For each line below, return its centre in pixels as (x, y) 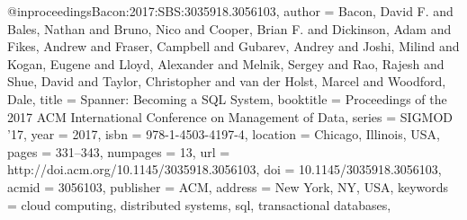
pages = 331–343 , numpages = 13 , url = (119, 151)
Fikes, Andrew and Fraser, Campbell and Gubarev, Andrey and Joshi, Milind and (233, 46)
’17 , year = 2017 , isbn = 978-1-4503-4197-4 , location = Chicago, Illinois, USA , (224, 134)
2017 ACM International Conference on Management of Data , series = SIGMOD (230, 116)
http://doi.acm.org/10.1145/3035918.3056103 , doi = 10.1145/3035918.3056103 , (225, 169)
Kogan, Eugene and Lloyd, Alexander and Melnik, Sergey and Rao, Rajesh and (226, 63)
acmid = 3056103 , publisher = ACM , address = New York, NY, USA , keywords (228, 186)
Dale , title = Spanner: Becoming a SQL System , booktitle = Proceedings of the (227, 98)
